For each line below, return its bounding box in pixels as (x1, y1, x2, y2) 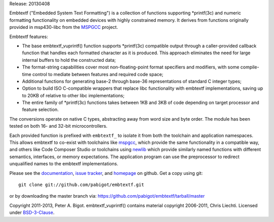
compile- (240, 64, 259, 70)
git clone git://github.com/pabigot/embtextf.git (18, 181, 145, 188)
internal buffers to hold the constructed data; (22, 57, 116, 63)
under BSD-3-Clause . (9, 209, 55, 215)
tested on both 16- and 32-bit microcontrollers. (9, 123, 108, 129)
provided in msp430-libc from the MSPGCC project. (9, 24, 118, 30)
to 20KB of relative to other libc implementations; (22, 92, 125, 98)
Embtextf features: (9, 33, 48, 40)
